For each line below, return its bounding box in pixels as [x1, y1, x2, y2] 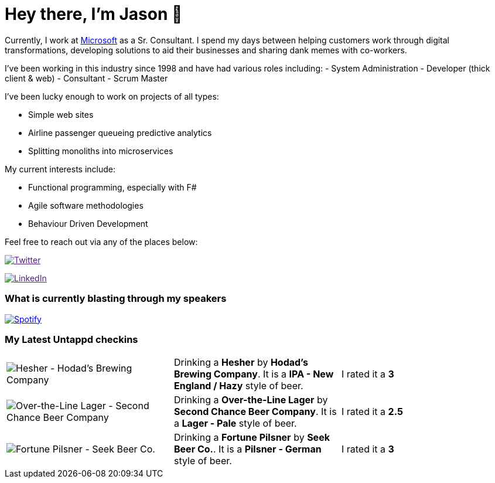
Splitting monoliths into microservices [28, 145, 173, 156]
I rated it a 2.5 [341, 406, 403, 418]
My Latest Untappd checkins [5, 333, 138, 345]
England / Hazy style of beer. [173, 380, 303, 392]
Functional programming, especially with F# [28, 182, 197, 192]
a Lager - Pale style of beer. [173, 417, 297, 430]
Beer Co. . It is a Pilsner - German [173, 443, 322, 455]
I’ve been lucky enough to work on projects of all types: [5, 91, 219, 101]
